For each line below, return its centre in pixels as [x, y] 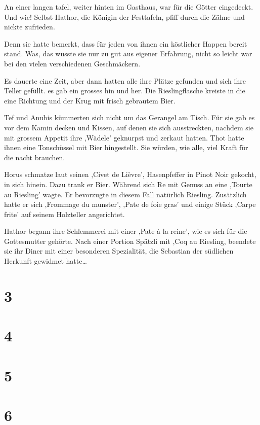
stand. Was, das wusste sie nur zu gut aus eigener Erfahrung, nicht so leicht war [128, 54]
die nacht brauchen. [35, 157]
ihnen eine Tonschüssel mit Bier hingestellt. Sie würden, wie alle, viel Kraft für [126, 147]
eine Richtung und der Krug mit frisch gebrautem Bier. [90, 100]
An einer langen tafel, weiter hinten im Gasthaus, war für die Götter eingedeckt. [129, 7]
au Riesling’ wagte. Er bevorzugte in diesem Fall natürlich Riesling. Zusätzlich [125, 194]
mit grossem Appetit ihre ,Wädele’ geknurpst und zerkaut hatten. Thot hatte [124, 137]
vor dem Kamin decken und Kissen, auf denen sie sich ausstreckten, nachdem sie [129, 127]
